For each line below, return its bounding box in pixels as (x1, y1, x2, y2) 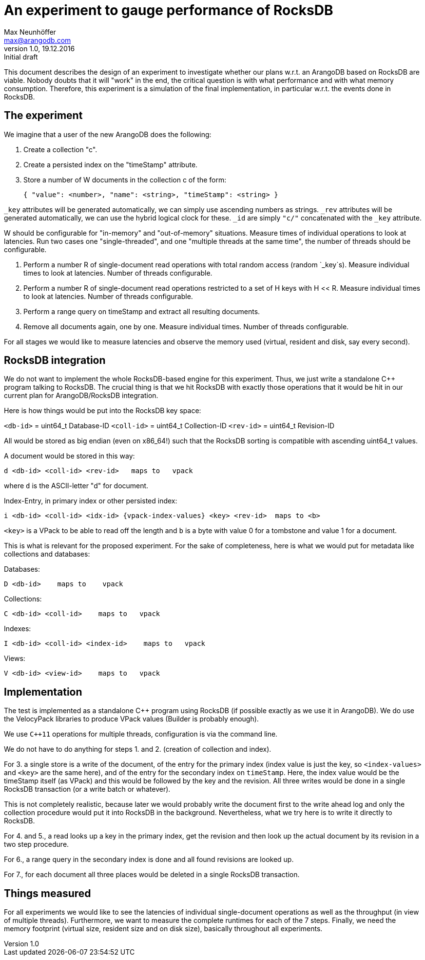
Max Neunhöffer (4, 27, 56, 36)
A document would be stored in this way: (4, 452, 135, 460)
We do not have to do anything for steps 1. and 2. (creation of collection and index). (4, 745, 271, 754)
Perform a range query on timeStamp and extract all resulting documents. (23, 307, 260, 316)
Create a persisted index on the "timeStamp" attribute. (23, 160, 198, 169)
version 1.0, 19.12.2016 (4, 44, 75, 53)
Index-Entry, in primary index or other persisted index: (4, 497, 177, 505)
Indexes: (4, 624, 31, 633)
